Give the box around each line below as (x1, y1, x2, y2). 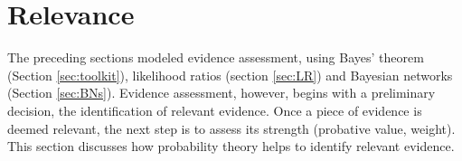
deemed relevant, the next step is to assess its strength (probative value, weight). (7, 118, 456, 137)
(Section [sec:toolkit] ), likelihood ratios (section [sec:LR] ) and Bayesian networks (7, 65, 453, 84)
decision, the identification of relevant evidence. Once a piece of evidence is (7, 100, 422, 119)
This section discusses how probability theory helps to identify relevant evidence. (7, 137, 455, 156)
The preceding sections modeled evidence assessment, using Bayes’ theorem (7, 48, 424, 67)
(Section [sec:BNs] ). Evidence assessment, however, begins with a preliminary (7, 83, 436, 102)
